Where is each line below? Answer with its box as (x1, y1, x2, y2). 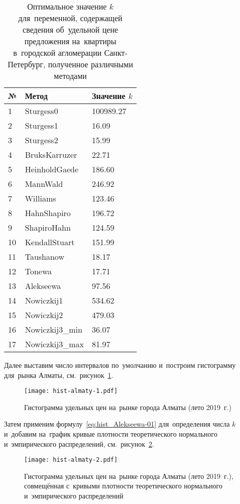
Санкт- (104, 47, 128, 58)
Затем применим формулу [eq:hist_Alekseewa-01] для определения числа (4, 419, 230, 429)
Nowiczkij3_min (25, 324, 82, 335)
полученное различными (48, 58, 134, 70)
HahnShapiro (25, 207, 71, 219)
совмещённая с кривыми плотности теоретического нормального (24, 480, 222, 491)
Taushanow (25, 251, 64, 262)
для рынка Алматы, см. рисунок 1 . (4, 369, 113, 380)
